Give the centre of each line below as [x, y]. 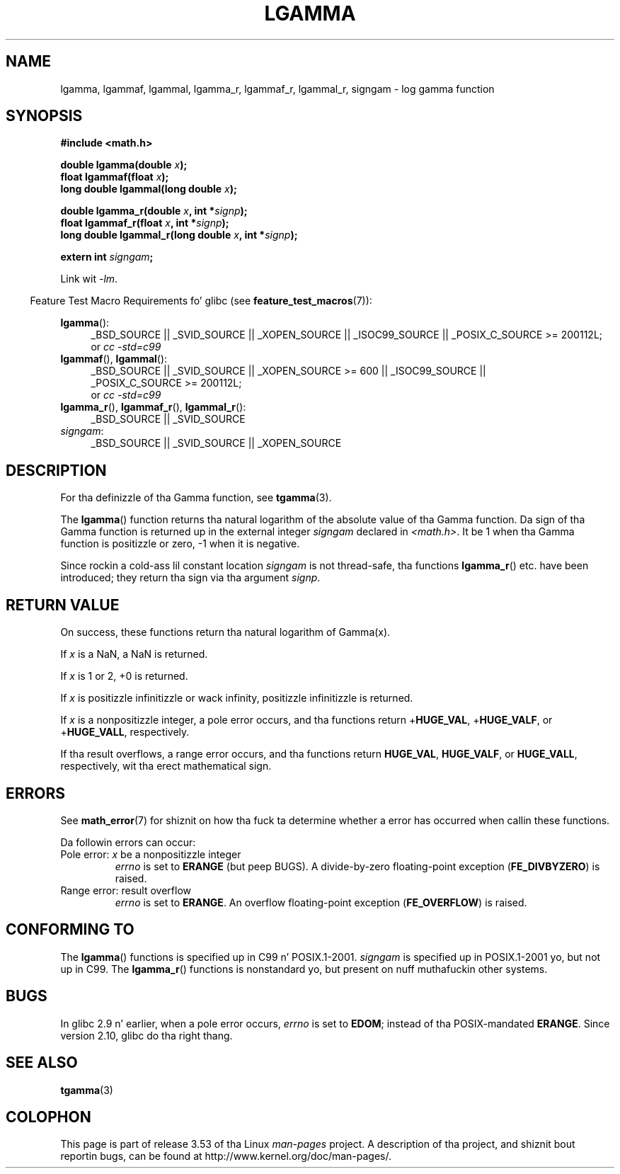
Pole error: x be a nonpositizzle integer [151, 854]
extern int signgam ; [107, 257]
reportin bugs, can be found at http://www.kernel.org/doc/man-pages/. [226, 1156]
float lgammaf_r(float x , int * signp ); [145, 223]
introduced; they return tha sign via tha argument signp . [190, 578]
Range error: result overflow [126, 890]
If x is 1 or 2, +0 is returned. [124, 676]
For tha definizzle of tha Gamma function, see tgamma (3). [196, 498]
